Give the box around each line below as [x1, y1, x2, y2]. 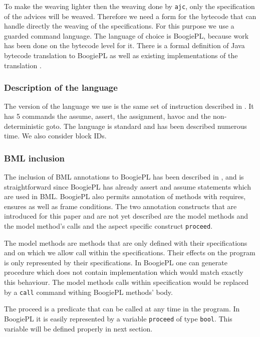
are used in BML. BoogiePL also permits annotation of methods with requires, [4, 191, 246, 202]
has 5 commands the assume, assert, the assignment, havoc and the [4, 111, 211, 121]
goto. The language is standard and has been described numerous [46, 120, 247, 131]
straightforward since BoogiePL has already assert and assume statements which [4, 181, 251, 192]
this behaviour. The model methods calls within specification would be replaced [4, 277, 249, 287]
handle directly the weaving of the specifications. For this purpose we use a [4, 21, 234, 31]
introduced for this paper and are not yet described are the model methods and [4, 211, 248, 221]
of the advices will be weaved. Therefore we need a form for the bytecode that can [4, 11, 256, 21]
